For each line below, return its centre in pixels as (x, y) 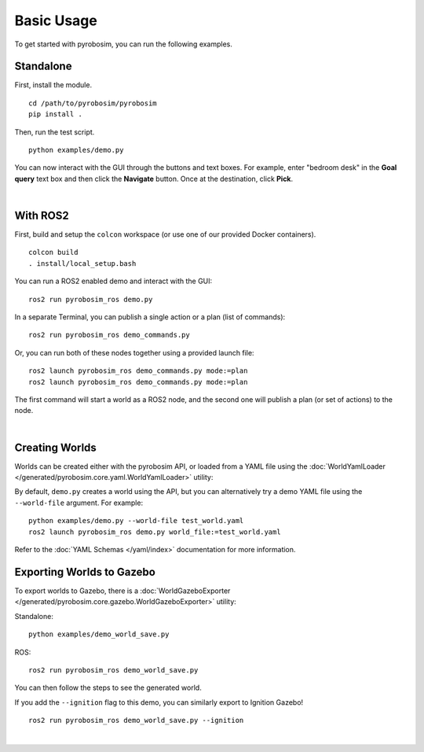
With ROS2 (42, 216)
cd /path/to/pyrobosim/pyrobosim (93, 103)
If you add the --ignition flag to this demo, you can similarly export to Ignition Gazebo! (159, 702)
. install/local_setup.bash (82, 263)
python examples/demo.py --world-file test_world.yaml (136, 521)
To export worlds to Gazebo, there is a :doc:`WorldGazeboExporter (122, 591)
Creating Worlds (56, 447)
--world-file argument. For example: (79, 503)
